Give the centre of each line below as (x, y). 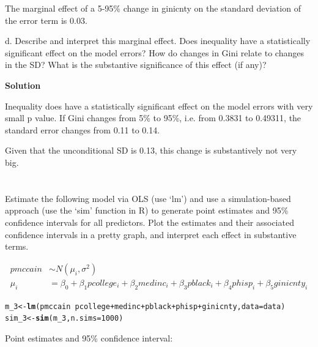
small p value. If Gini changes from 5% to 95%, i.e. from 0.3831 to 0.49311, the (153, 118)
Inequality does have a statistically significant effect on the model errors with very (159, 106)
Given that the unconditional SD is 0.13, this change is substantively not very (151, 150)
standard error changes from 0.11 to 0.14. (83, 129)
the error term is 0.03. (46, 20)
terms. (17, 246)
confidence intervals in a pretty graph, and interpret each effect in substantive (151, 234)
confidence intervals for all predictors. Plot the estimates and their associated (150, 222)
